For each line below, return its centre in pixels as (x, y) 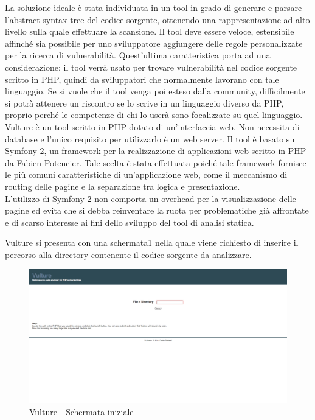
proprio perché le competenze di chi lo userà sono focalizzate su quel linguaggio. (154, 115)
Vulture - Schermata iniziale (81, 411)
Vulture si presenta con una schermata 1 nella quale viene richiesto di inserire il (152, 243)
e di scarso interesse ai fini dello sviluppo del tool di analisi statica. (130, 222)
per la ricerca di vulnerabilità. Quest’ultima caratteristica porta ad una (138, 55)
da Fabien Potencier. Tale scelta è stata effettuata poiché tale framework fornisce (156, 162)
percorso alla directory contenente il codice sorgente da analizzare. (128, 254)
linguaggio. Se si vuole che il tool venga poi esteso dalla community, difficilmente (155, 91)
